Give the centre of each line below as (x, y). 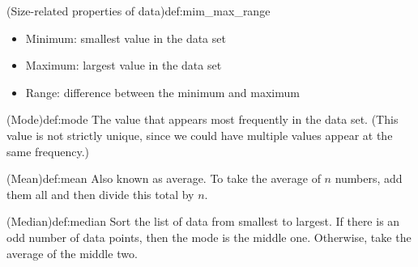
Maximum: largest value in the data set (124, 65)
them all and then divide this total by (100, 194)
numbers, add (369, 178)
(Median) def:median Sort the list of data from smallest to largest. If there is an (203, 221)
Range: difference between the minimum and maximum (162, 92)
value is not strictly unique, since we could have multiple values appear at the (200, 135)
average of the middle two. (72, 253)
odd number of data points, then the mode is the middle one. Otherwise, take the (209, 237)
